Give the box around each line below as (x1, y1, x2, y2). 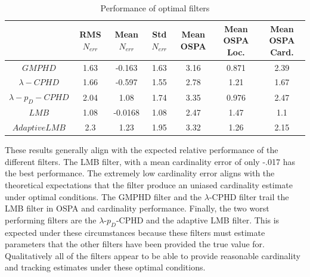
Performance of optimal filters (100, 2, 210, 14)
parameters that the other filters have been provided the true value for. (5, 238, 265, 250)
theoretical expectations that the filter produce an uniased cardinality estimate (5, 179, 293, 191)
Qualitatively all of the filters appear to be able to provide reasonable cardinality (5, 249, 300, 262)
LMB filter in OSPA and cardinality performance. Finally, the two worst (5, 202, 269, 214)
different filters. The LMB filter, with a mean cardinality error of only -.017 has (5, 155, 295, 167)
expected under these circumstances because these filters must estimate (5, 226, 265, 238)
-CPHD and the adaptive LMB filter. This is (116, 213, 280, 226)
